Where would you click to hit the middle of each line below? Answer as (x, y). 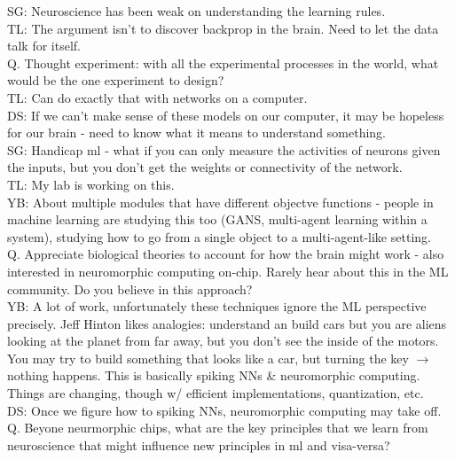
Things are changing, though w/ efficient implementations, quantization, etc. (216, 393)
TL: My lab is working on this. (91, 184)
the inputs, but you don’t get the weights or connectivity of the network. (205, 167)
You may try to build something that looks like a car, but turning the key (208, 358)
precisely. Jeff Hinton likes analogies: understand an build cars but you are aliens (227, 323)
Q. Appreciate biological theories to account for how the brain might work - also (226, 254)
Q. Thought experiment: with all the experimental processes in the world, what (223, 62)
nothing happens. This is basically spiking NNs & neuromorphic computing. (214, 375)
